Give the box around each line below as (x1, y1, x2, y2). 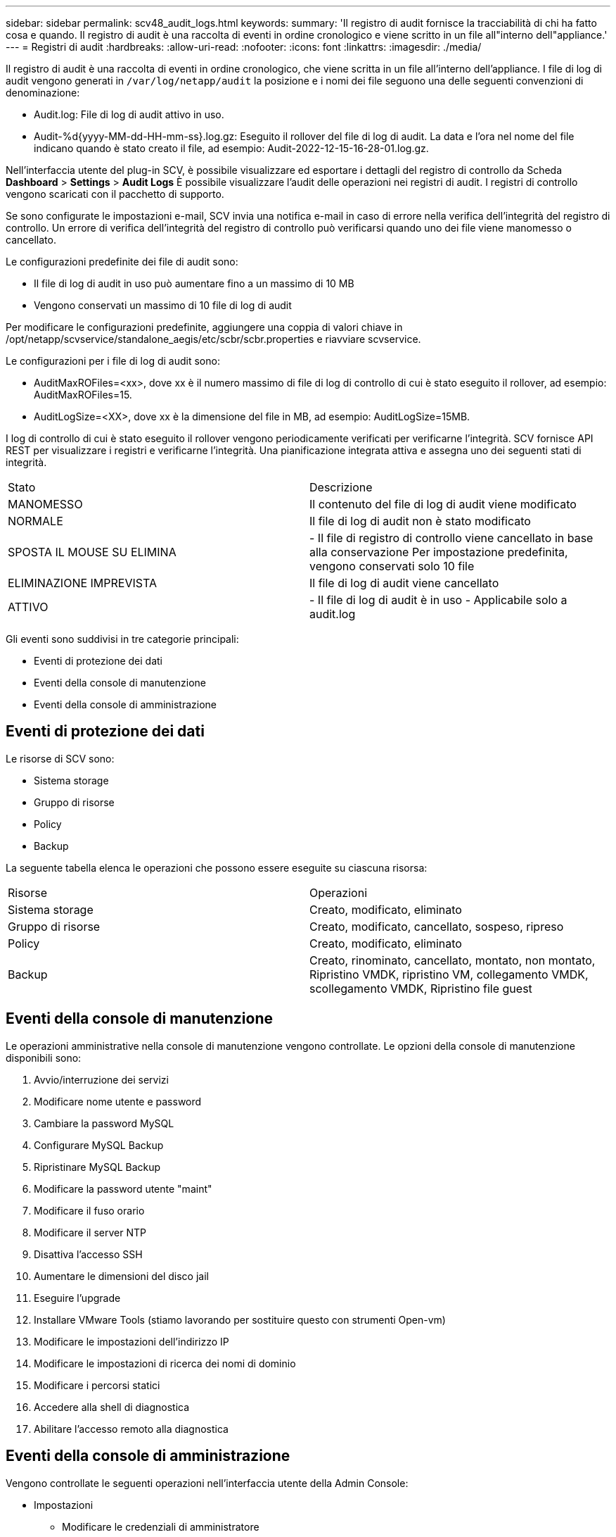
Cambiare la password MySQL (34, 1117, 174, 1129)
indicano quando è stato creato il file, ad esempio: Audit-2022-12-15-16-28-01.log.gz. (34, 142, 429, 154)
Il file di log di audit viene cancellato (309, 576, 499, 590)
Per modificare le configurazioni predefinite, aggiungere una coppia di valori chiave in (6, 321, 403, 333)
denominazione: (6, 87, 80, 99)
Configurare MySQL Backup (34, 1138, 164, 1151)
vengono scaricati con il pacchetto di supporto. (6, 188, 224, 200)
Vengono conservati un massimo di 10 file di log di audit (34, 299, 292, 311)
